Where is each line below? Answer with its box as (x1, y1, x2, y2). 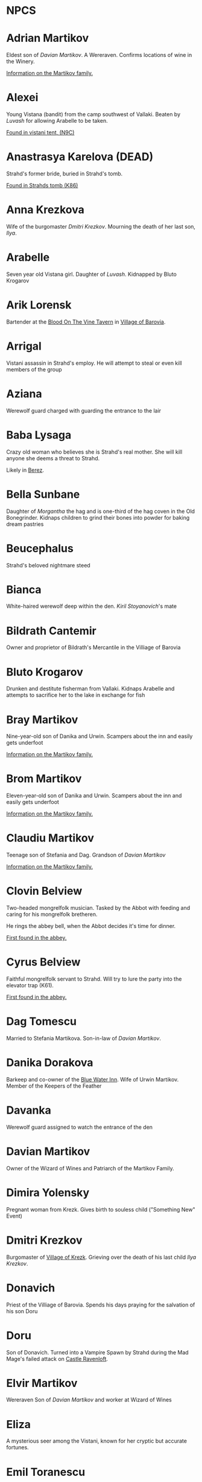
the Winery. (6, 58, 35, 65)
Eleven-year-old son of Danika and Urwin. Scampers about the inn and (6, 792, 182, 799)
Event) (6, 1212, 23, 1219)
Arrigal (6, 339, 42, 353)
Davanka (6, 1103, 51, 1117)
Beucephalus (6, 541, 74, 555)
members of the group (6, 365, 62, 373)
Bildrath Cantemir (6, 624, 96, 638)
